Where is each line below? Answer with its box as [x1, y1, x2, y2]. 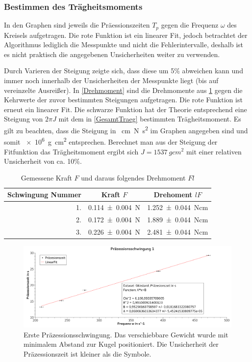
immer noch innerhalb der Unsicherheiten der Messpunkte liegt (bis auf [4, 75, 219, 86]
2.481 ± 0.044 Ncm [147, 226, 208, 237]
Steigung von [4, 114, 43, 124]
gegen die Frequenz [161, 20, 219, 30]
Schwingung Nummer [7, 189, 81, 200]
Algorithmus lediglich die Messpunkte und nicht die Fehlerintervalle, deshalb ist [4, 39, 244, 50]
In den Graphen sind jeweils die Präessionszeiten [4, 20, 150, 30]
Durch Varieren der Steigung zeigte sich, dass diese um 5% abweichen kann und [4, 65, 243, 76]
